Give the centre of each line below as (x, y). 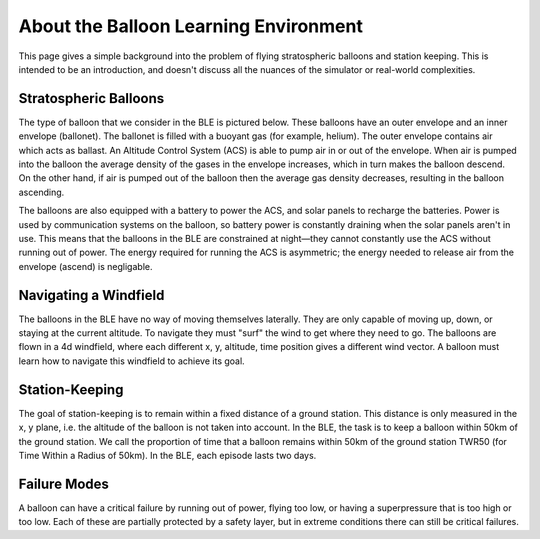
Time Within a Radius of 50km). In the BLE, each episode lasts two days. (167, 455)
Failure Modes (64, 483)
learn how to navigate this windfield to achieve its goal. (131, 361)
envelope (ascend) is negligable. (85, 266)
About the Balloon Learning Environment (191, 26)
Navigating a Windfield (91, 295)
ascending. (41, 192)
